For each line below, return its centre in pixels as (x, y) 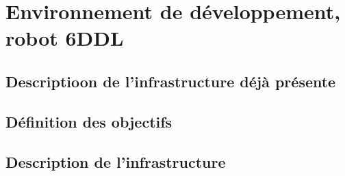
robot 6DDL (65, 38)
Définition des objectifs (89, 121)
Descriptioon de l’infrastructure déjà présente (171, 81)
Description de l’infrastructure (116, 161)
